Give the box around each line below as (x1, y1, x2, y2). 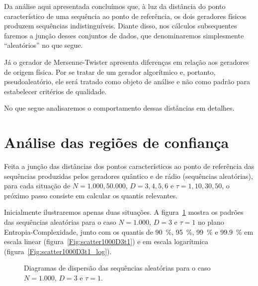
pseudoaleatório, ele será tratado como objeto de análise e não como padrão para (4, 76, 251, 87)
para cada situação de (4, 180, 71, 191)
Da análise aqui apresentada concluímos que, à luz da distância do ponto (4, 1, 226, 11)
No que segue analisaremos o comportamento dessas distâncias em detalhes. (4, 103, 235, 113)
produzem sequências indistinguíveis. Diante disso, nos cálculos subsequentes (4, 20, 237, 31)
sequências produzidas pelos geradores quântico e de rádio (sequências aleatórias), (4, 170, 253, 181)
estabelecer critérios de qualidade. (4, 86, 107, 96)
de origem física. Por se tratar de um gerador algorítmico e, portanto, (4, 66, 216, 77)
